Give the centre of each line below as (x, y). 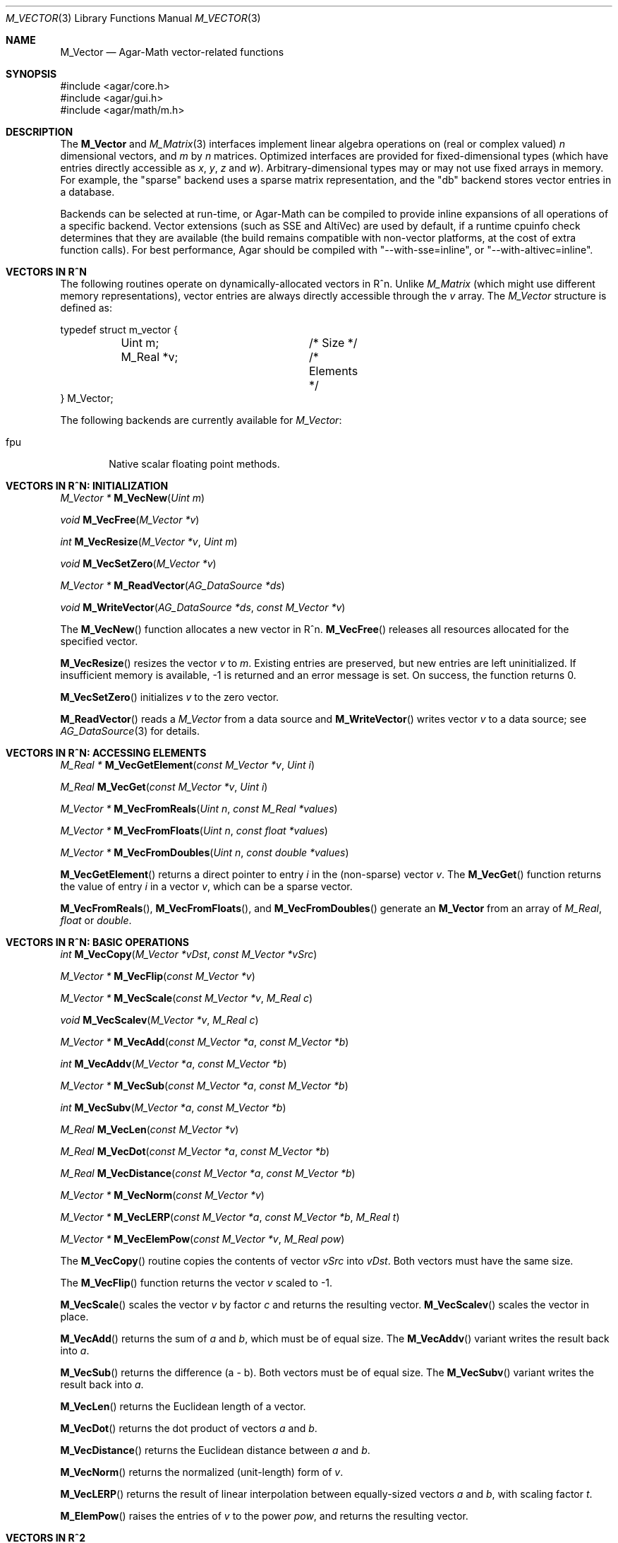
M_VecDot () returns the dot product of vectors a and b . (189, 1428)
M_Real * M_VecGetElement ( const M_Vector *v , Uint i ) (187, 765)
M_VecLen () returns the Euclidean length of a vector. (183, 1406)
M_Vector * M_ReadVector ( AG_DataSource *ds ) (172, 585)
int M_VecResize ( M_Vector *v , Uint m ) (149, 542)
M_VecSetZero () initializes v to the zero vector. (170, 697)
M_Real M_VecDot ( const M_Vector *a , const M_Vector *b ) (195, 1151)
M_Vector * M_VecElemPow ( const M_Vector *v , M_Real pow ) (202, 1239)
